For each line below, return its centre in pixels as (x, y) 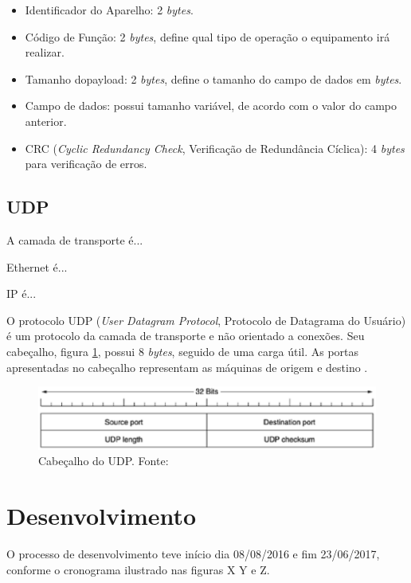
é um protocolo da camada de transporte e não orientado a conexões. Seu (186, 336)
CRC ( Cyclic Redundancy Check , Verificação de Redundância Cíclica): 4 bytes (215, 148)
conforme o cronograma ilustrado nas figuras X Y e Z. (138, 569)
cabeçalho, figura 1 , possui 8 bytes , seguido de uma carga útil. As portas (183, 351)
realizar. (45, 52)
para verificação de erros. (86, 164)
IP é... (22, 293)
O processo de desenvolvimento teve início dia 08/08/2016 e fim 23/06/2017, (193, 553)
